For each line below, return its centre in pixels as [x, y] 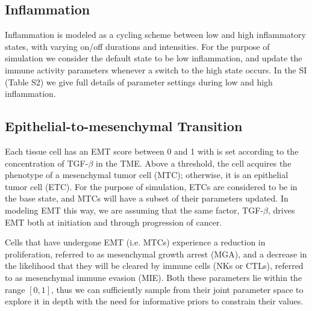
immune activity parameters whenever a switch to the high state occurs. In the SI [156, 69]
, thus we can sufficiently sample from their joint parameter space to [177, 289]
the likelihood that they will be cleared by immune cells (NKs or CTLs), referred [154, 266]
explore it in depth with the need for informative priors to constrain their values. [154, 301]
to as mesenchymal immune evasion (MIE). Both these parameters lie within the [154, 277]
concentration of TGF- [47, 163]
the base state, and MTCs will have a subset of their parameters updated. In [147, 198]
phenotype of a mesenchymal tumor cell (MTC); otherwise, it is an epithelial [147, 175]
